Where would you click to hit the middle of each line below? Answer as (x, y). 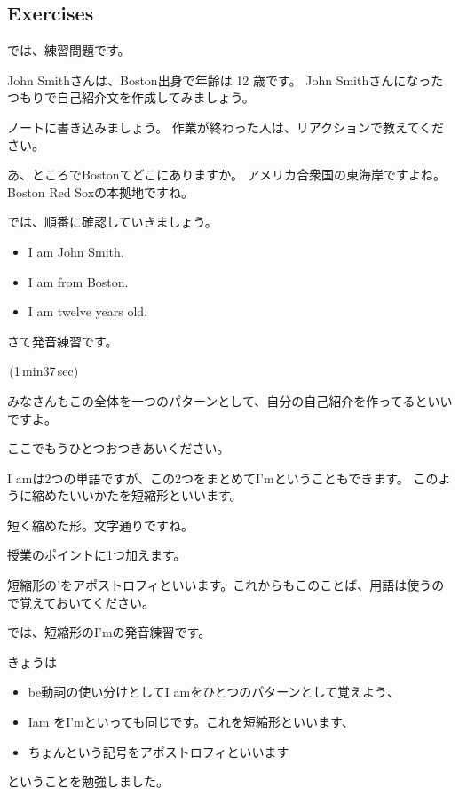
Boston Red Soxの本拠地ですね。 (101, 191)
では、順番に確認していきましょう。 (112, 222)
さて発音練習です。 (63, 341)
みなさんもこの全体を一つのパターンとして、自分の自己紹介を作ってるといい (230, 400)
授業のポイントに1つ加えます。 (97, 555)
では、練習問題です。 (69, 50)
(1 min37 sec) (44, 371)
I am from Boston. (78, 281)
